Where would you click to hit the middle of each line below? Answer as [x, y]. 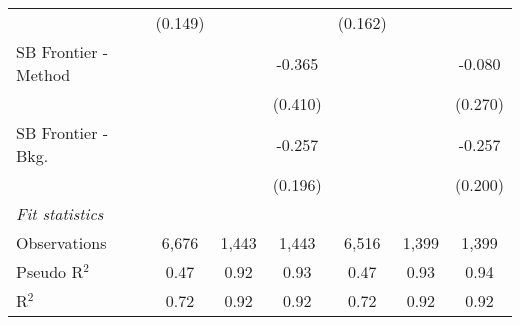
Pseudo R [50, 271]
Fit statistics [60, 213]
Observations [61, 242]
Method [43, 74]
